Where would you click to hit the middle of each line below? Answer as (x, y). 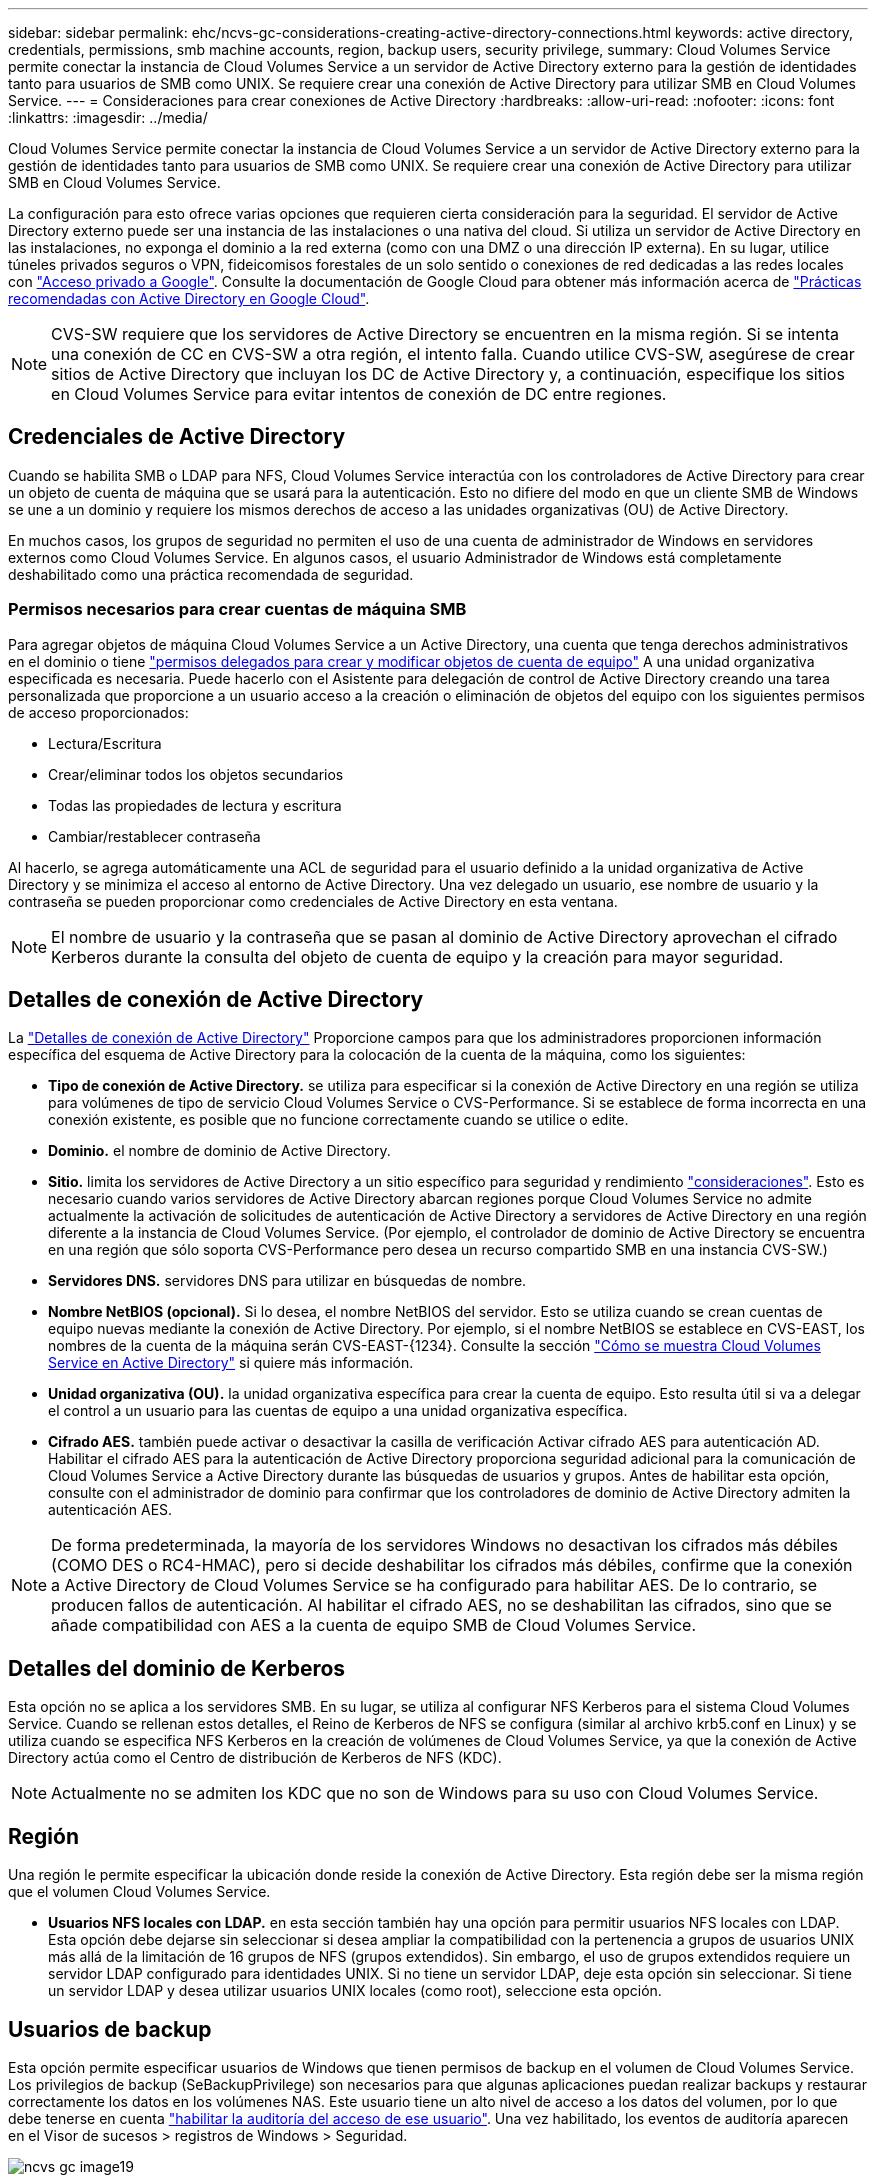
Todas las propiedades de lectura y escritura (195, 805)
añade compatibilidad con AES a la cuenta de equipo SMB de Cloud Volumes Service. (373, 1625)
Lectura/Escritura (105, 743)
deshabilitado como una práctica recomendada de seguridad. (211, 574)
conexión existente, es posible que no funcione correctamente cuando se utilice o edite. (338, 1120)
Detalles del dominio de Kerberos (177, 1668)
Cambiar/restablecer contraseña (154, 836)
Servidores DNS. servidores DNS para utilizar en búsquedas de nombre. (287, 1281)
